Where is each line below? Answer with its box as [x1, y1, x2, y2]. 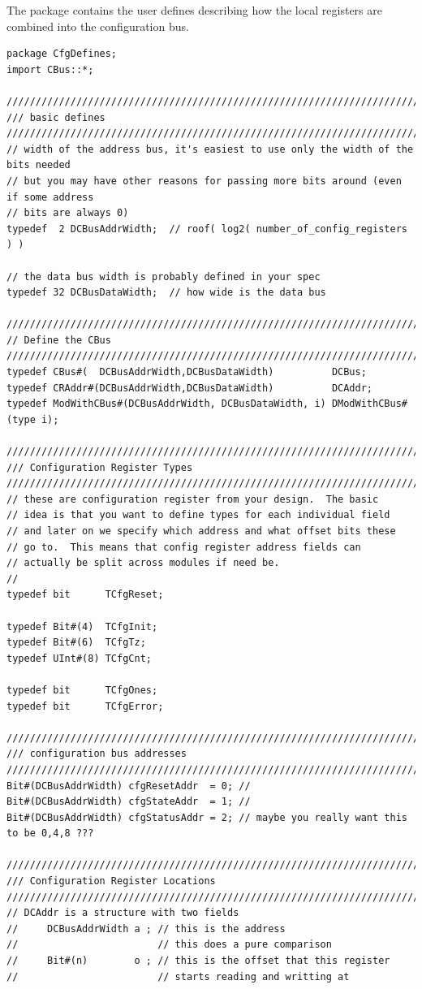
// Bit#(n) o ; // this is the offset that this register [6, 955, 390, 967]
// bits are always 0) [6, 207, 129, 219]
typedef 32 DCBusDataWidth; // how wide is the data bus [6, 287, 326, 299]
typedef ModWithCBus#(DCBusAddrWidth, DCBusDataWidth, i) [6, 398, 326, 410]
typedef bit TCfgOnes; [6, 684, 158, 696]
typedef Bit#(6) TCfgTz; [6, 637, 146, 649]
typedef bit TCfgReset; [6, 589, 164, 601]
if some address [6, 191, 94, 203]
